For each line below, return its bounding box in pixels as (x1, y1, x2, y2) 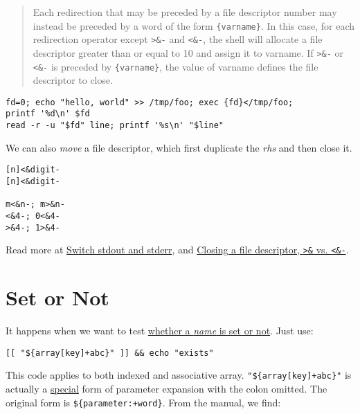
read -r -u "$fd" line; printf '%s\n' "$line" (6, 120, 224, 131)
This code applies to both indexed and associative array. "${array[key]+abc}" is (6, 368, 352, 382)
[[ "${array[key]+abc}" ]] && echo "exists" (6, 348, 214, 358)
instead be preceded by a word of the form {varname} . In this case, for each (33, 18, 354, 33)
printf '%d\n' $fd (6, 109, 90, 119)
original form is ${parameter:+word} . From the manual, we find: (6, 395, 281, 409)
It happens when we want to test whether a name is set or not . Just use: (6, 323, 314, 338)
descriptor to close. (33, 73, 114, 87)
